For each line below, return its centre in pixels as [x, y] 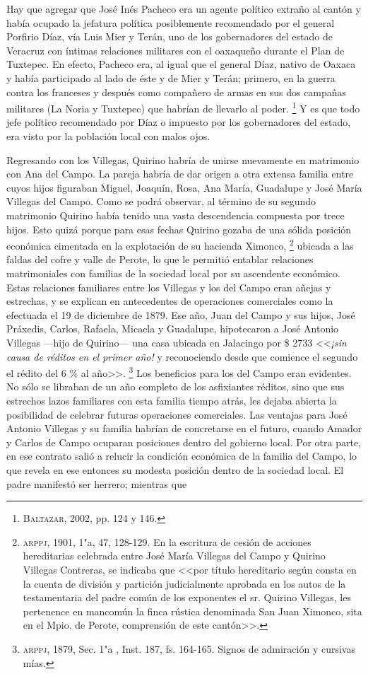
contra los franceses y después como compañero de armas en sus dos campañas [177, 92]
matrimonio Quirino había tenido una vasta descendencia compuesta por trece [176, 215]
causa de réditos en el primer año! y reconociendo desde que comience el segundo [182, 356]
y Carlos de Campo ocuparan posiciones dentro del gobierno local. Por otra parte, [184, 442]
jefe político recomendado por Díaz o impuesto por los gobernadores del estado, [179, 122]
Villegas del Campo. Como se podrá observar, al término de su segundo [161, 201]
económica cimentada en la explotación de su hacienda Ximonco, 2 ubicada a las [180, 244]
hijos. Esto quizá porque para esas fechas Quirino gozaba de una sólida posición [179, 229]
